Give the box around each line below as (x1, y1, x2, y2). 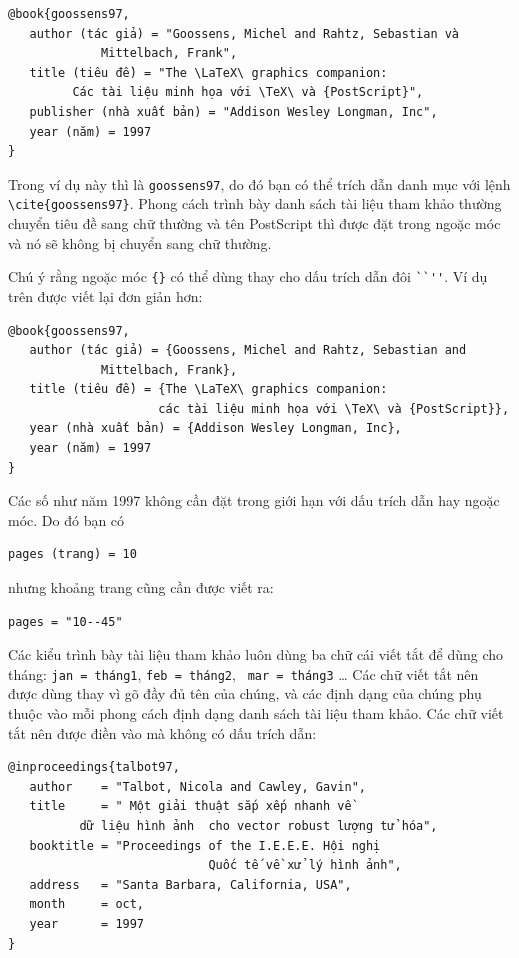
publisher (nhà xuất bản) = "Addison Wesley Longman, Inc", (29, 104, 438, 119)
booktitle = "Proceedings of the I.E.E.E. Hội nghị (29, 838, 381, 853)
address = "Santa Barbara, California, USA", (29, 877, 352, 892)
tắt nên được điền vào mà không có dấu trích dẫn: (8, 722, 317, 743)
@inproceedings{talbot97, (8, 760, 180, 775)
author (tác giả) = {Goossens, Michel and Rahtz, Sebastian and (29, 343, 467, 358)
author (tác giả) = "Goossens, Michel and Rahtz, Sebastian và (29, 26, 460, 41)
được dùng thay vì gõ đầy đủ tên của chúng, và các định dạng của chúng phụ (8, 683, 482, 704)
